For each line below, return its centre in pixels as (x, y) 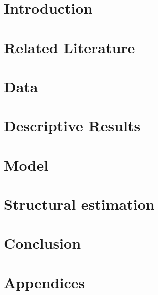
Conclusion (43, 243)
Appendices (45, 282)
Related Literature (70, 47)
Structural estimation (79, 204)
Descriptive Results (72, 126)
